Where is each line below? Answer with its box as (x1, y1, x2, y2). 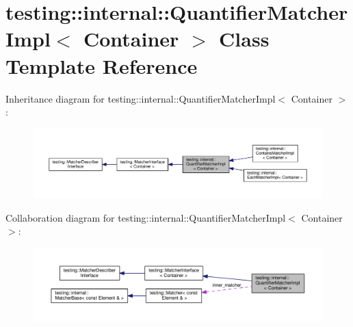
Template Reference (5, 51, 198, 79)
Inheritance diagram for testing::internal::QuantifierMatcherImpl (5, 91, 276, 105)
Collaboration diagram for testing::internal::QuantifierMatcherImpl (5, 210, 286, 224)
